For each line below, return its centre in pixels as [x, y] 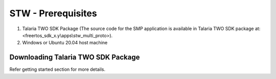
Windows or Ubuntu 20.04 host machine [65, 43]
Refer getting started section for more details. [57, 69]
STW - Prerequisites [53, 13]
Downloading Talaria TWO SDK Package [75, 57]
